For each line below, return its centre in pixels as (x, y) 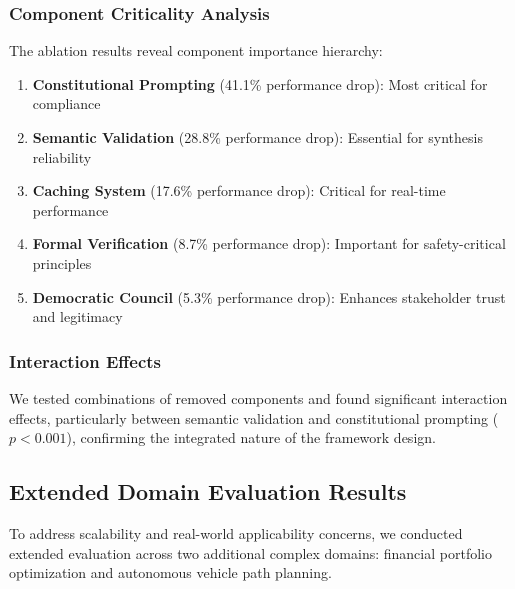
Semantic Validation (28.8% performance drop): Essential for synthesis (257, 137)
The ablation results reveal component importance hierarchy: (196, 50)
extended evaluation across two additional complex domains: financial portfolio (250, 552)
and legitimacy (77, 316)
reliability (62, 156)
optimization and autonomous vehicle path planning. (170, 572)
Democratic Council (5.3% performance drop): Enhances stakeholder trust (269, 296)
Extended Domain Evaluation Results (208, 491)
